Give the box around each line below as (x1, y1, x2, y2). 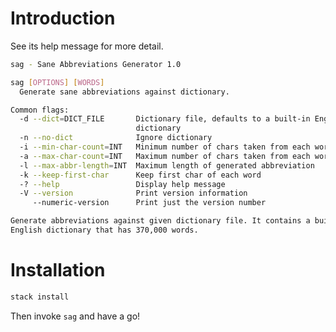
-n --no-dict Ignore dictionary (19, 133, 213, 143)
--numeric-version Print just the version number (32, 198, 267, 208)
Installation (10, 259, 106, 282)
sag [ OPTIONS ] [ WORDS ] (10, 77, 105, 87)
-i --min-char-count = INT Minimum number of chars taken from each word (19, 142, 333, 152)
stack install (10, 292, 70, 302)
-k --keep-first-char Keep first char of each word (19, 170, 262, 180)
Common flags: (10, 105, 70, 115)
